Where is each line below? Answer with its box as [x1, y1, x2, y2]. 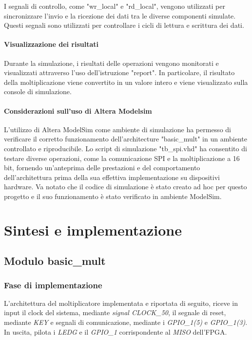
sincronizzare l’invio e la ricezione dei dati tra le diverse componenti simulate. [4, 10, 236, 20]
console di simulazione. [4, 86, 72, 97]
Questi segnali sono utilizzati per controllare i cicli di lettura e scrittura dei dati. [4, 20, 244, 30]
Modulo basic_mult [4, 253, 106, 268]
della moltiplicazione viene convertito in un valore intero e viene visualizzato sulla [4, 77, 248, 87]
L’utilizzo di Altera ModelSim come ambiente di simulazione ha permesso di [4, 124, 231, 134]
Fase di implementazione [4, 279, 102, 291]
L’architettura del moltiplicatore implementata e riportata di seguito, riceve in [4, 298, 238, 308]
